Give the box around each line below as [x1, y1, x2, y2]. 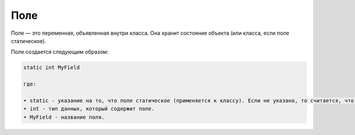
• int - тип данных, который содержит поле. [23, 106, 155, 112]
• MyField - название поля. [23, 114, 105, 120]
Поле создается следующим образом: [11, 48, 109, 55]
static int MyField [23, 64, 80, 71]
